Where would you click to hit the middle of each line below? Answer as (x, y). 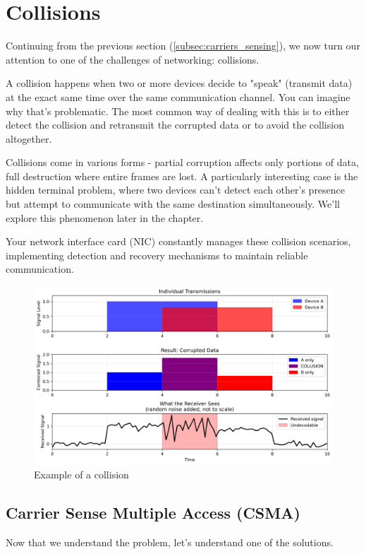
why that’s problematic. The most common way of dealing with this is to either (178, 111)
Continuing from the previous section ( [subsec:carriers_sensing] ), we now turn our (183, 46)
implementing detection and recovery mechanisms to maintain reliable (157, 255)
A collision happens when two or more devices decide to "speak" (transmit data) (179, 83)
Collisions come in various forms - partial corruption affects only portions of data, (182, 162)
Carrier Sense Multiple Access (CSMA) (153, 513)
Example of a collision (81, 475)
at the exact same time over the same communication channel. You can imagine (178, 96)
